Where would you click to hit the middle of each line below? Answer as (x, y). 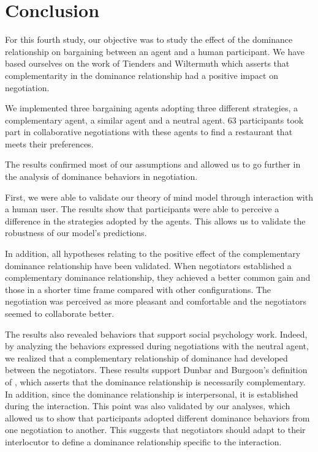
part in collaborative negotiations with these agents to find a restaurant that (149, 132)
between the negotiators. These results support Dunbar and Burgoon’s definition (156, 370)
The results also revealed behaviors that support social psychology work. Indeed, (156, 334)
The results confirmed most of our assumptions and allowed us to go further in (153, 164)
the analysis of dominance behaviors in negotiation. (101, 176)
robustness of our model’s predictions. (76, 233)
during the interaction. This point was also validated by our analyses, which (148, 406)
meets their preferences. (49, 143)
